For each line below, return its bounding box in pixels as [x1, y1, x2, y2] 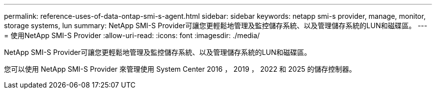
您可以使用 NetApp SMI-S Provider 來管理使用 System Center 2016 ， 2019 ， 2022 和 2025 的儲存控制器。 [4, 65, 356, 73]
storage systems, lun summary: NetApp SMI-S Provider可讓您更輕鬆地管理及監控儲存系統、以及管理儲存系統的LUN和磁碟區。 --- [4, 21, 428, 30]
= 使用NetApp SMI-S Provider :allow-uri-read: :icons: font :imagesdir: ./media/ [4, 31, 260, 40]
